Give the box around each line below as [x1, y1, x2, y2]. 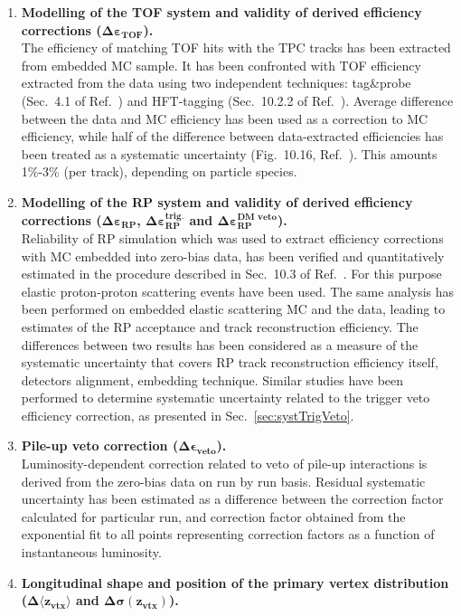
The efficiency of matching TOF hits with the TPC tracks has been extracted [21, 38, 451, 57]
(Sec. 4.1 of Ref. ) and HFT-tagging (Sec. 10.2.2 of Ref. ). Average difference [21, 90, 454, 109]
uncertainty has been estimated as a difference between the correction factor [21, 489, 444, 508]
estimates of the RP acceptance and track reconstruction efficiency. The [21, 317, 419, 336]
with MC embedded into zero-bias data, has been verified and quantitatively [21, 246, 445, 265]
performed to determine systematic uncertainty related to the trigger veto [21, 388, 430, 407]
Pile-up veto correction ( [21, 436, 179, 455]
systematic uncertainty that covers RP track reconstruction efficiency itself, [21, 353, 438, 372]
